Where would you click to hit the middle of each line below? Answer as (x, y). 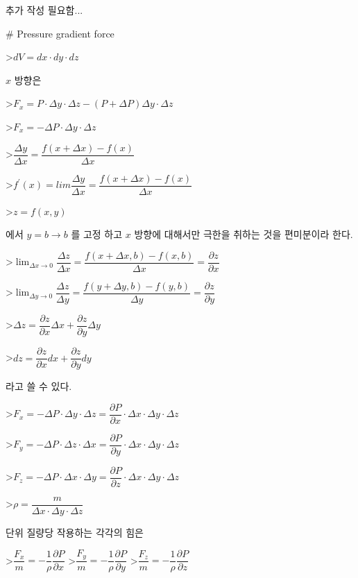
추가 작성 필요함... (44, 10)
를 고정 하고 (97, 234)
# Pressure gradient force (60, 33)
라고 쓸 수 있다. (39, 386)
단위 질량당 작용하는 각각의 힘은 (75, 532)
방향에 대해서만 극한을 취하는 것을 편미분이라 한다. (244, 234)
